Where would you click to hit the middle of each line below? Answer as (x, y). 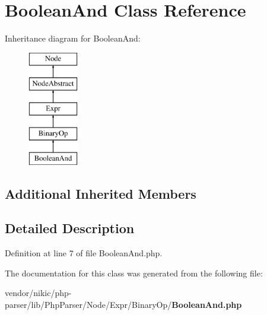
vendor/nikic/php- (38, 293)
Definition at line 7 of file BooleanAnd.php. (84, 253)
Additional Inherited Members (101, 193)
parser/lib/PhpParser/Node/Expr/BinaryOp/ (88, 305)
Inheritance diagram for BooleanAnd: (73, 38)
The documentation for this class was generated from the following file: (134, 273)
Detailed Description (70, 228)
